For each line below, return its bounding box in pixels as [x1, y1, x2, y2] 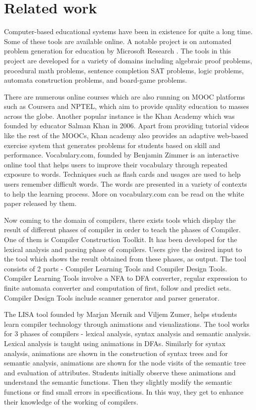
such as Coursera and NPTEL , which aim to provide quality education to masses [4, 101, 249, 111]
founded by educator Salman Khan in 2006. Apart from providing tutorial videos [4, 120, 249, 131]
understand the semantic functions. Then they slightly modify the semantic [4, 377, 232, 387]
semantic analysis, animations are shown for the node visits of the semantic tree [4, 358, 246, 368]
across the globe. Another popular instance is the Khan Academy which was [4, 110, 235, 121]
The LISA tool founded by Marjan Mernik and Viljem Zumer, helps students [4, 309, 237, 319]
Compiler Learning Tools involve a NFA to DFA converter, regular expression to [4, 273, 247, 283]
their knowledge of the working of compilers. [4, 396, 138, 407]
